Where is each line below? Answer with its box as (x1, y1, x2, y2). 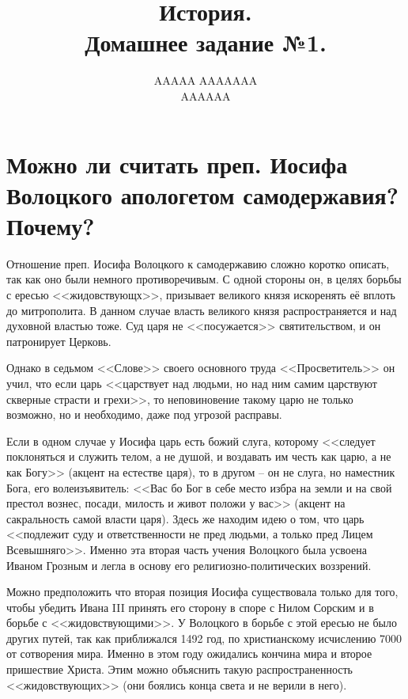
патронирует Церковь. (6, 332, 111, 349)
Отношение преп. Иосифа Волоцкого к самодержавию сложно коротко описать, (6, 255, 390, 272)
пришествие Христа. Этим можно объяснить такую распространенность (6, 661, 353, 678)
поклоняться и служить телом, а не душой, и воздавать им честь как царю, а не (6, 448, 391, 465)
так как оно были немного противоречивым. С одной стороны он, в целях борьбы (6, 271, 402, 287)
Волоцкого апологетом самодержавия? (6, 178, 399, 211)
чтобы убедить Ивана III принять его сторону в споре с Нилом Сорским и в (6, 598, 374, 615)
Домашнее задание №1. (85, 26, 327, 59)
